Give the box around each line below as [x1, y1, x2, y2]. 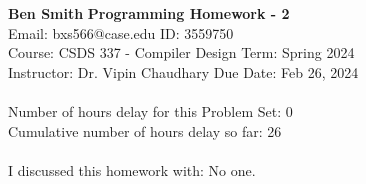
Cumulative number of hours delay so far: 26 [8, 120, 282, 141]
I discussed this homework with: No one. [8, 159, 256, 180]
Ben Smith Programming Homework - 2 [8, 3, 290, 23]
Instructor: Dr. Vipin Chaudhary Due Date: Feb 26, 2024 [8, 61, 359, 82]
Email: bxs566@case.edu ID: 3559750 [8, 22, 234, 43]
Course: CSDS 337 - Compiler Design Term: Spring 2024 [8, 42, 355, 63]
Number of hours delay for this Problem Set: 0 [8, 100, 293, 121]
